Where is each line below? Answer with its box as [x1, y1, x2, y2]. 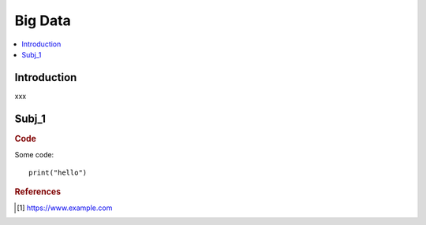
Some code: [14, 150, 54, 160]
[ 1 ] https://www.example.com [17, 203, 113, 212]
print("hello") [28, 168, 88, 177]
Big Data [14, 12, 71, 29]
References [14, 186, 62, 197]
